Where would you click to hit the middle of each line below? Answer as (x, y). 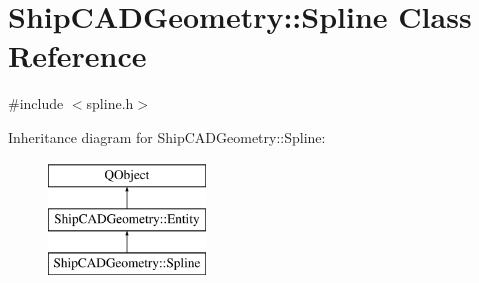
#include (36, 103)
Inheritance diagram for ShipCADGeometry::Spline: (167, 136)
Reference (77, 55)
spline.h (110, 103)
